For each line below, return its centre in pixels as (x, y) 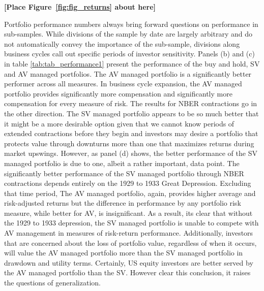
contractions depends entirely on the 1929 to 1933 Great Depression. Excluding (128, 183)
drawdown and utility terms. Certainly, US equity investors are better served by (129, 262)
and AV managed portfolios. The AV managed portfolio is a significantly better (128, 73)
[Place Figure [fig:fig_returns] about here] (80, 7)
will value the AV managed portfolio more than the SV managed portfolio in (124, 253)
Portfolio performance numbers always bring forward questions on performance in (131, 24)
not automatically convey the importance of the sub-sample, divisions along (122, 43)
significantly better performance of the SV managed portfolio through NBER (124, 173)
